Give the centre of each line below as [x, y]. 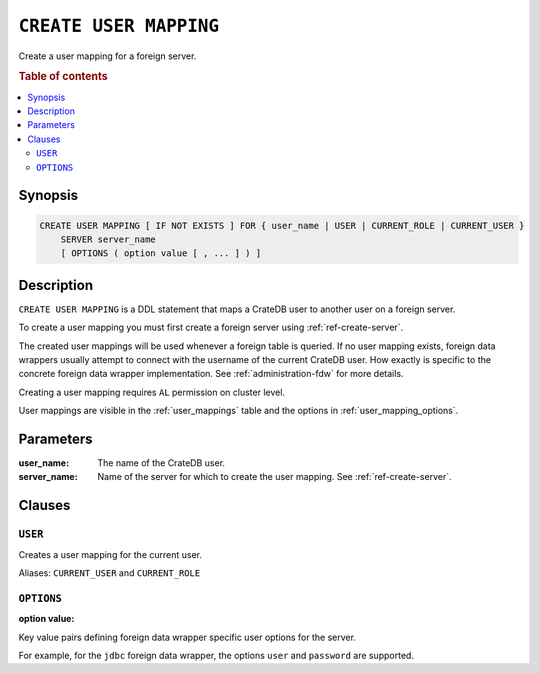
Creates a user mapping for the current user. [110, 554]
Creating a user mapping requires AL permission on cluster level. [151, 392]
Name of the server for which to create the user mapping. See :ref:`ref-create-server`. [274, 477]
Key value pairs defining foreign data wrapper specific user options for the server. [187, 637]
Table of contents [63, 77]
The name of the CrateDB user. [161, 463]
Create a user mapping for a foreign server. [107, 56]
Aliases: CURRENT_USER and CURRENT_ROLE [109, 573]
